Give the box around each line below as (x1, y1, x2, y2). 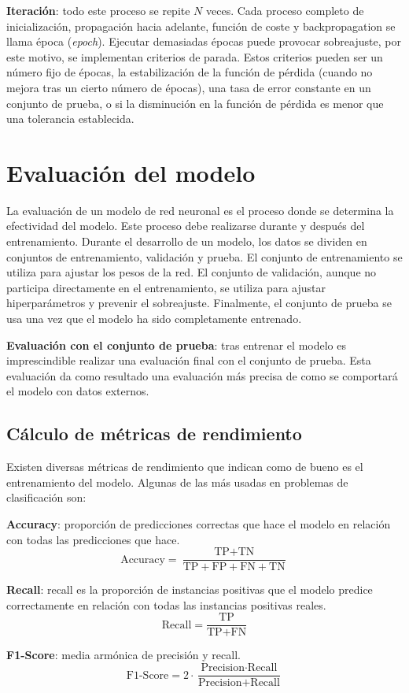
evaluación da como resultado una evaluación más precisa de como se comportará (6, 367, 398, 384)
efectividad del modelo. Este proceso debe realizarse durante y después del (6, 217, 365, 234)
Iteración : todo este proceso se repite (6, 2, 190, 18)
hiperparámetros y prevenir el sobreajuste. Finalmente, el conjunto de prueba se (6, 295, 392, 311)
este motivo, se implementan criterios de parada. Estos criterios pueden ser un (6, 48, 383, 65)
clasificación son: (6, 489, 87, 506)
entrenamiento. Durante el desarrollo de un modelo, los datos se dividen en (6, 233, 367, 250)
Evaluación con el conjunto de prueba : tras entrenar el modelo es (6, 336, 346, 353)
